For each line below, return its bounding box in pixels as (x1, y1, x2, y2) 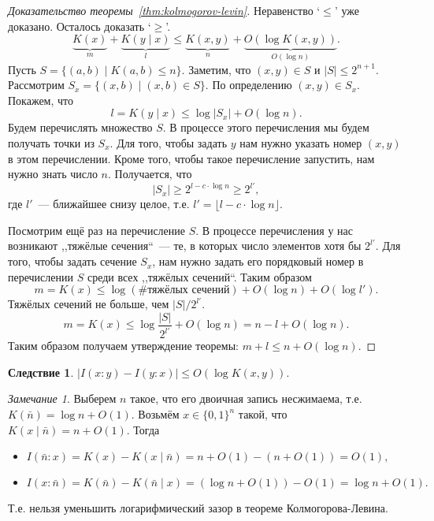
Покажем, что (8, 91, 74, 108)
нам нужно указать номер (239, 135, 362, 151)
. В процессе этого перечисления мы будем (162, 119, 369, 136)
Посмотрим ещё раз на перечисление (8, 221, 186, 238)
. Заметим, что (181, 61, 251, 77)
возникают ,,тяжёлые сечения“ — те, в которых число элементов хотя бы (8, 237, 362, 254)
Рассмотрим (8, 76, 65, 93)
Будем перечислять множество (8, 119, 153, 136)
